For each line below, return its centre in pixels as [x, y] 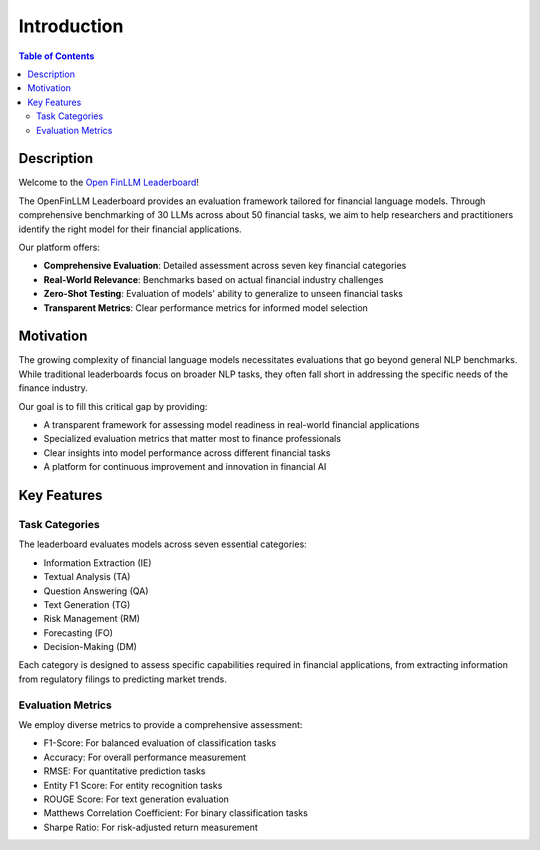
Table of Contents [56, 56]
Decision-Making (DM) [90, 647]
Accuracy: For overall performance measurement [145, 757]
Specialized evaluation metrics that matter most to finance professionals [192, 439]
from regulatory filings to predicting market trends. [122, 679]
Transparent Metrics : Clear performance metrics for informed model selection [206, 307]
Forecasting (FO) [78, 632]
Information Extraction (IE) [97, 562]
